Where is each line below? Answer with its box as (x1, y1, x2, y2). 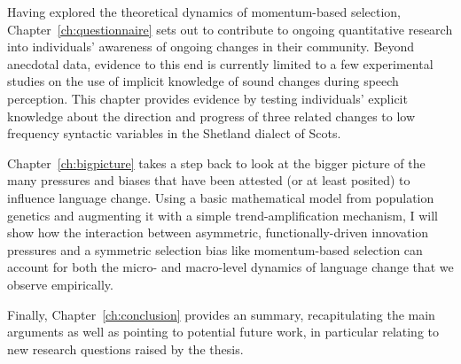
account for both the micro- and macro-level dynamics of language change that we (7, 258, 454, 276)
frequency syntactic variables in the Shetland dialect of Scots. (7, 124, 341, 143)
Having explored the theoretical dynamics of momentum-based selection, (7, 3, 402, 20)
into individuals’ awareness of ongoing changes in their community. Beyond (7, 37, 415, 56)
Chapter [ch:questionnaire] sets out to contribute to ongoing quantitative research (7, 19, 453, 38)
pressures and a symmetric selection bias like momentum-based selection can (7, 240, 423, 259)
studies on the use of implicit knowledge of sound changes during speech (7, 72, 399, 90)
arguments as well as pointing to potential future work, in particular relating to (7, 322, 440, 341)
